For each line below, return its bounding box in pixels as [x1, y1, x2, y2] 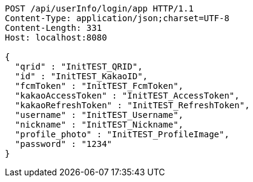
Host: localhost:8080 [5, 33, 107, 42]
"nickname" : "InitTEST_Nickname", [15, 120, 184, 129]
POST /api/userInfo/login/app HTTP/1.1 [5, 4, 194, 13]
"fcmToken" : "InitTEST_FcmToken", [15, 81, 184, 91]
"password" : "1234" [15, 139, 113, 149]
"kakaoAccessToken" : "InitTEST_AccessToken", [15, 91, 240, 100]
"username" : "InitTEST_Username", [15, 110, 184, 120]
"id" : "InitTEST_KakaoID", [15, 71, 148, 81]
